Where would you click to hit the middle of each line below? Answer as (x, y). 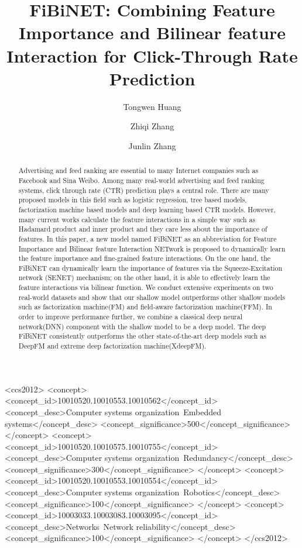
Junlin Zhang (152, 145)
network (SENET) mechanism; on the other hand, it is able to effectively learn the (144, 278)
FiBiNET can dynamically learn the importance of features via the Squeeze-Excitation (150, 268)
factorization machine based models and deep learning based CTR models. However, (147, 209)
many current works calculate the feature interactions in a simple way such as (137, 219)
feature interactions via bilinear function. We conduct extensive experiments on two (146, 287)
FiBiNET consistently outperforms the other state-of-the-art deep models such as (142, 336)
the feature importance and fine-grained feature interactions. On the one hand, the (145, 258)
